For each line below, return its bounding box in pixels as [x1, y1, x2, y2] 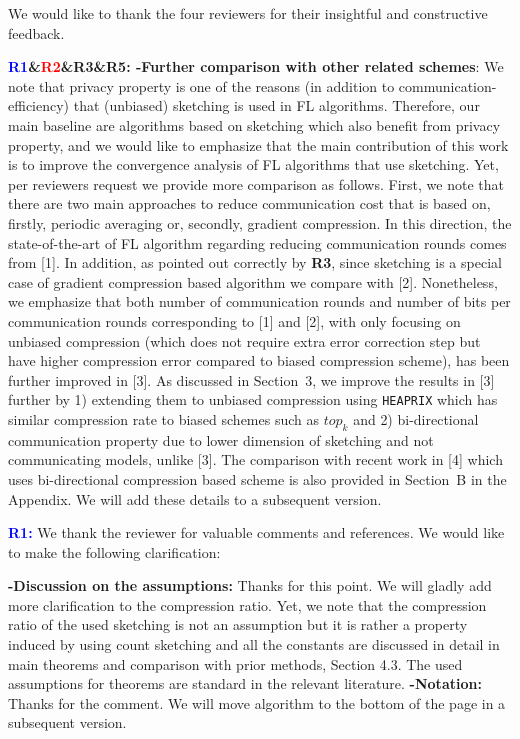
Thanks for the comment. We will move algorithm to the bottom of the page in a [8, 692, 506, 713]
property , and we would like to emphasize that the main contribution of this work [8, 134, 509, 155]
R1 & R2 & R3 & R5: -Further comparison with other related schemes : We [8, 56, 504, 77]
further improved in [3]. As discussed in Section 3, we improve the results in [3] [8, 369, 495, 390]
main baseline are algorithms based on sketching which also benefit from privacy [8, 114, 501, 135]
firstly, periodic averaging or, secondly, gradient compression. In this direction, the [8, 212, 512, 233]
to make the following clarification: [8, 541, 221, 562]
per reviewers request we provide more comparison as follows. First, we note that [8, 173, 504, 194]
